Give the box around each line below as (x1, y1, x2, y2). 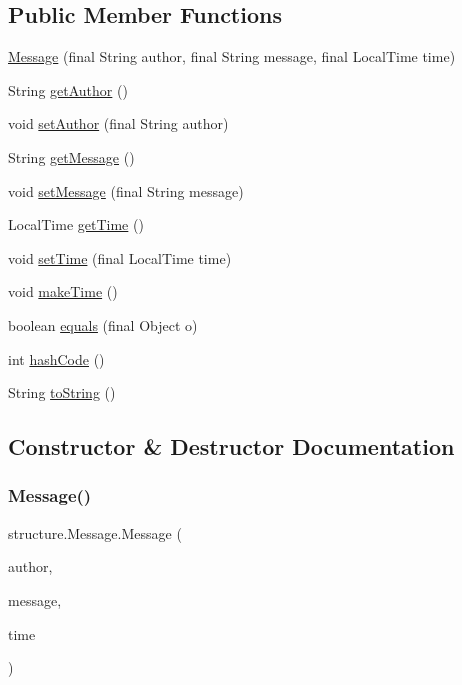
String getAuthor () (8, 79, 128, 100)
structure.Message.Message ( (8, 522, 182, 543)
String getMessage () (8, 146, 135, 167)
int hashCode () (8, 348, 105, 369)
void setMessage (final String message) (8, 180, 244, 201)
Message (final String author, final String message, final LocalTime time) (8, 46, 456, 67)
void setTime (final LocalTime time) (8, 247, 232, 268)
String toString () (8, 382, 116, 403)
